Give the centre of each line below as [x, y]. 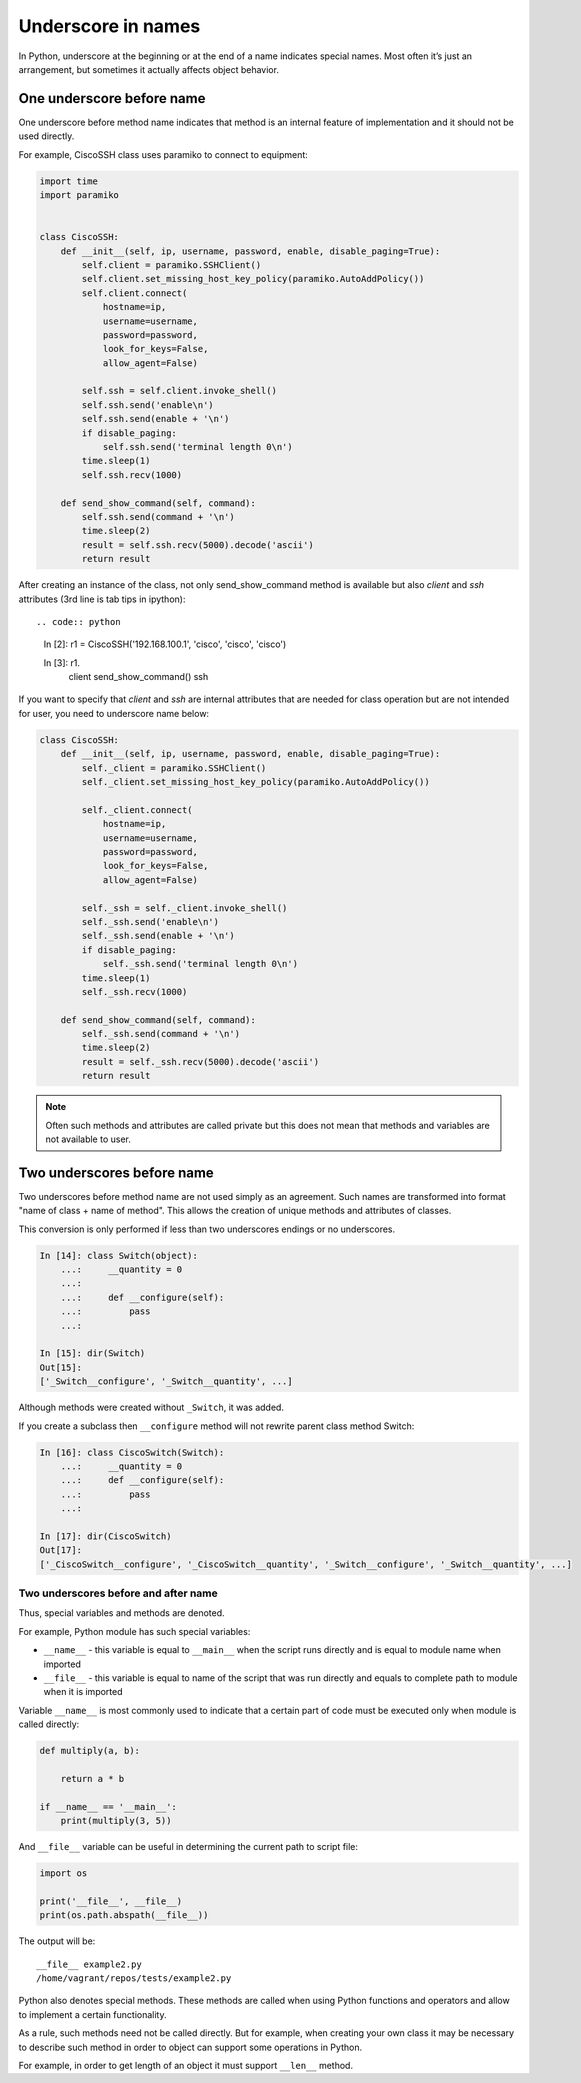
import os [63, 1873]
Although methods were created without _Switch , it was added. [151, 1407]
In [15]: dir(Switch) [92, 1353]
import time [69, 181]
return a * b [92, 1778]
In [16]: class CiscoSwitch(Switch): [132, 1452]
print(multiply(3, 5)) [116, 1821]
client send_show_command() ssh [138, 677]
